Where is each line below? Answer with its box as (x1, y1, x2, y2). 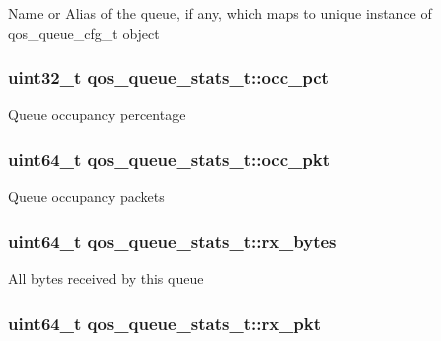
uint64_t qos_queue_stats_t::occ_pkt (8, 146, 330, 171)
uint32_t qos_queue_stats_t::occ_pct (8, 65, 329, 90)
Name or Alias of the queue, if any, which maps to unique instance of (8, 3, 432, 23)
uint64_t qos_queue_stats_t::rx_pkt (8, 310, 321, 335)
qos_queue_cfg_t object (8, 22, 160, 43)
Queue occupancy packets (8, 186, 165, 207)
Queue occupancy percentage (8, 104, 186, 125)
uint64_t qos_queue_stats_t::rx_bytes (8, 228, 337, 253)
